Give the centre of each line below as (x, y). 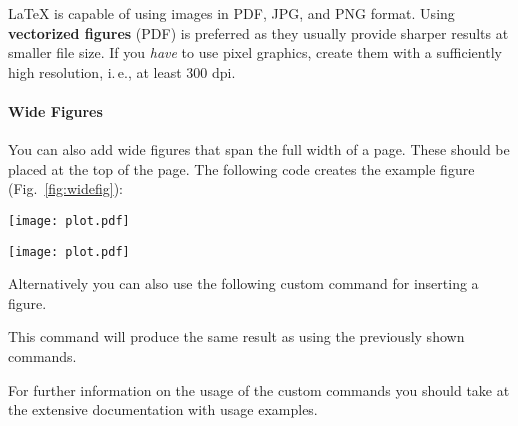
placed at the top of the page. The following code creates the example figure (241, 168)
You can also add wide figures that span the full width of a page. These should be (259, 149)
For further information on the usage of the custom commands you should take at (259, 389)
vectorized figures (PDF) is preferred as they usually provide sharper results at (258, 32)
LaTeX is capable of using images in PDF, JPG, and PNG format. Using (231, 13)
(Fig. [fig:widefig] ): (65, 188)
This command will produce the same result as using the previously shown (236, 336)
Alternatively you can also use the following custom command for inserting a (243, 283)
